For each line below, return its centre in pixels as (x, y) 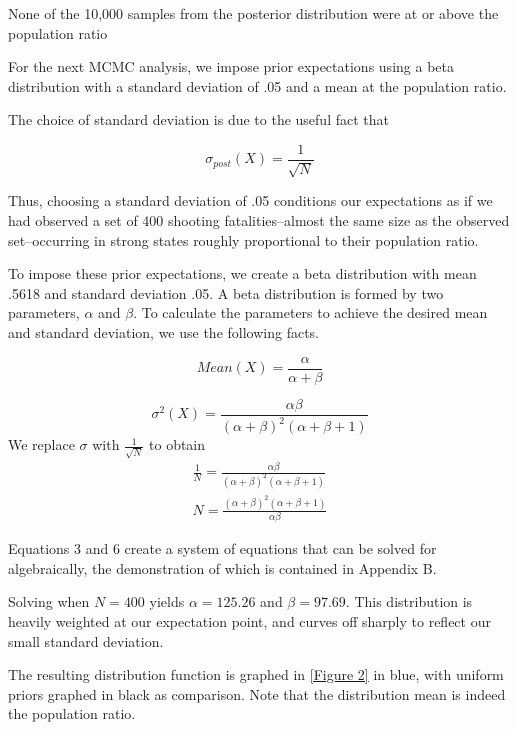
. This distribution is (409, 601)
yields (167, 601)
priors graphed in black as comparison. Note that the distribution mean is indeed (257, 693)
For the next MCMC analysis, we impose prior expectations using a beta (231, 66)
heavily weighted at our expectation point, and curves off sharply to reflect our (249, 620)
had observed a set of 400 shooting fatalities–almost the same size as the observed (259, 220)
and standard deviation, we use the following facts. (164, 331)
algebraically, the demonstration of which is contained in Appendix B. (222, 567)
